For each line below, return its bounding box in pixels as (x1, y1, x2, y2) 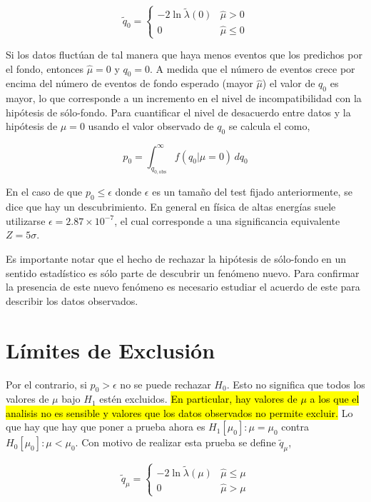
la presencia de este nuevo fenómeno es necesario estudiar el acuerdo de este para (6, 279, 360, 294)
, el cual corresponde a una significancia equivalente (114, 213, 340, 228)
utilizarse (6, 213, 46, 228)
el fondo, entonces (6, 61, 83, 76)
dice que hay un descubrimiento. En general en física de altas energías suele (6, 199, 336, 214)
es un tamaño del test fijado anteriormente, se (152, 184, 352, 199)
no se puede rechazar (120, 376, 211, 391)
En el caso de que (6, 184, 83, 199)
